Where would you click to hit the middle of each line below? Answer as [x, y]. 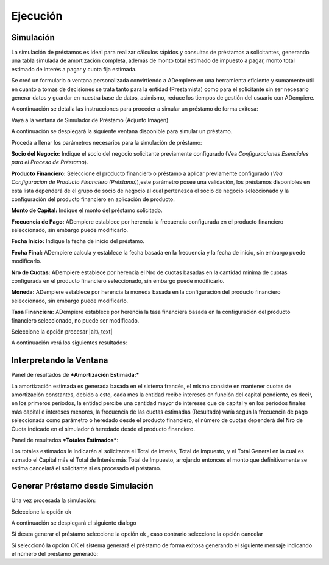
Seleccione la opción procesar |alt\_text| [62, 332]
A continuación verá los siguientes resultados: [69, 343]
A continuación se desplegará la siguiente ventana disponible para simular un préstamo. [122, 131]
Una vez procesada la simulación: [54, 500]
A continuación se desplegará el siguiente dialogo [74, 523]
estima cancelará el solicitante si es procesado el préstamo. [86, 468]
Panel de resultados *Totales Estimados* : [65, 440]
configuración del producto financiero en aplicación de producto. [93, 199]
